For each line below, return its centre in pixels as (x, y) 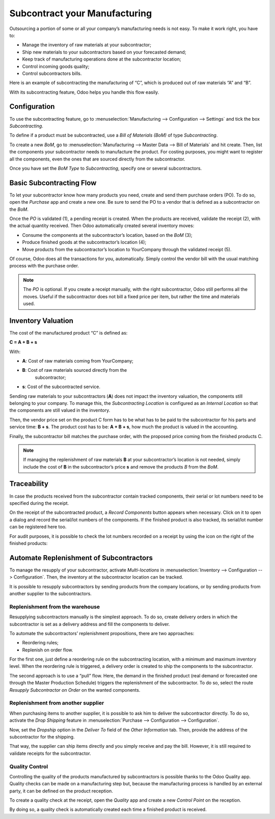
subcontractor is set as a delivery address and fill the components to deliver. (90, 624)
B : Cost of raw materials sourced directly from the (75, 370)
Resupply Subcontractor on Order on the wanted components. (75, 690)
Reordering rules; (40, 643)
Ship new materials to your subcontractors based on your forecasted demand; (104, 52)
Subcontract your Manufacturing (81, 13)
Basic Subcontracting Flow (53, 183)
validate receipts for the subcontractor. (50, 753)
